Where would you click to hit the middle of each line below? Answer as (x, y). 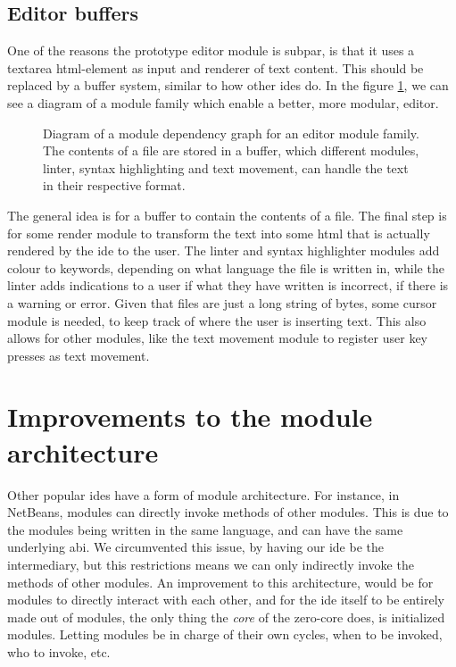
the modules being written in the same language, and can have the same (205, 529)
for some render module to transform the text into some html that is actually (219, 233)
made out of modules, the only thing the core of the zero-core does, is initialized (226, 617)
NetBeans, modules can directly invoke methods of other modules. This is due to (228, 512)
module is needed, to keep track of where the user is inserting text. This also (217, 320)
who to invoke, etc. (59, 651)
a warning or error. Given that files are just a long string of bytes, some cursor (222, 302)
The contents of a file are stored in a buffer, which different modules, (231, 150)
